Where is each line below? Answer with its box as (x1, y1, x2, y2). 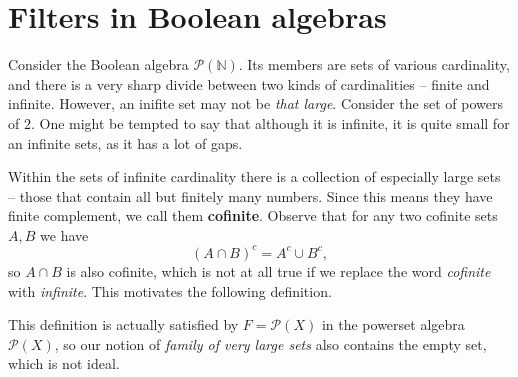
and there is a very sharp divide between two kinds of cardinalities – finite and (8, 73, 490, 94)
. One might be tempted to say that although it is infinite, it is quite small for (30, 112, 510, 133)
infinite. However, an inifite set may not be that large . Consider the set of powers (8, 93, 503, 114)
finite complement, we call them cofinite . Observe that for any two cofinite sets (8, 205, 498, 226)
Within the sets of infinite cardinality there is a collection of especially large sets (8, 166, 501, 187)
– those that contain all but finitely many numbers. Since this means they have (8, 185, 493, 206)
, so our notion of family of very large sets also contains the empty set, (54, 333, 487, 354)
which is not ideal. (8, 353, 120, 374)
